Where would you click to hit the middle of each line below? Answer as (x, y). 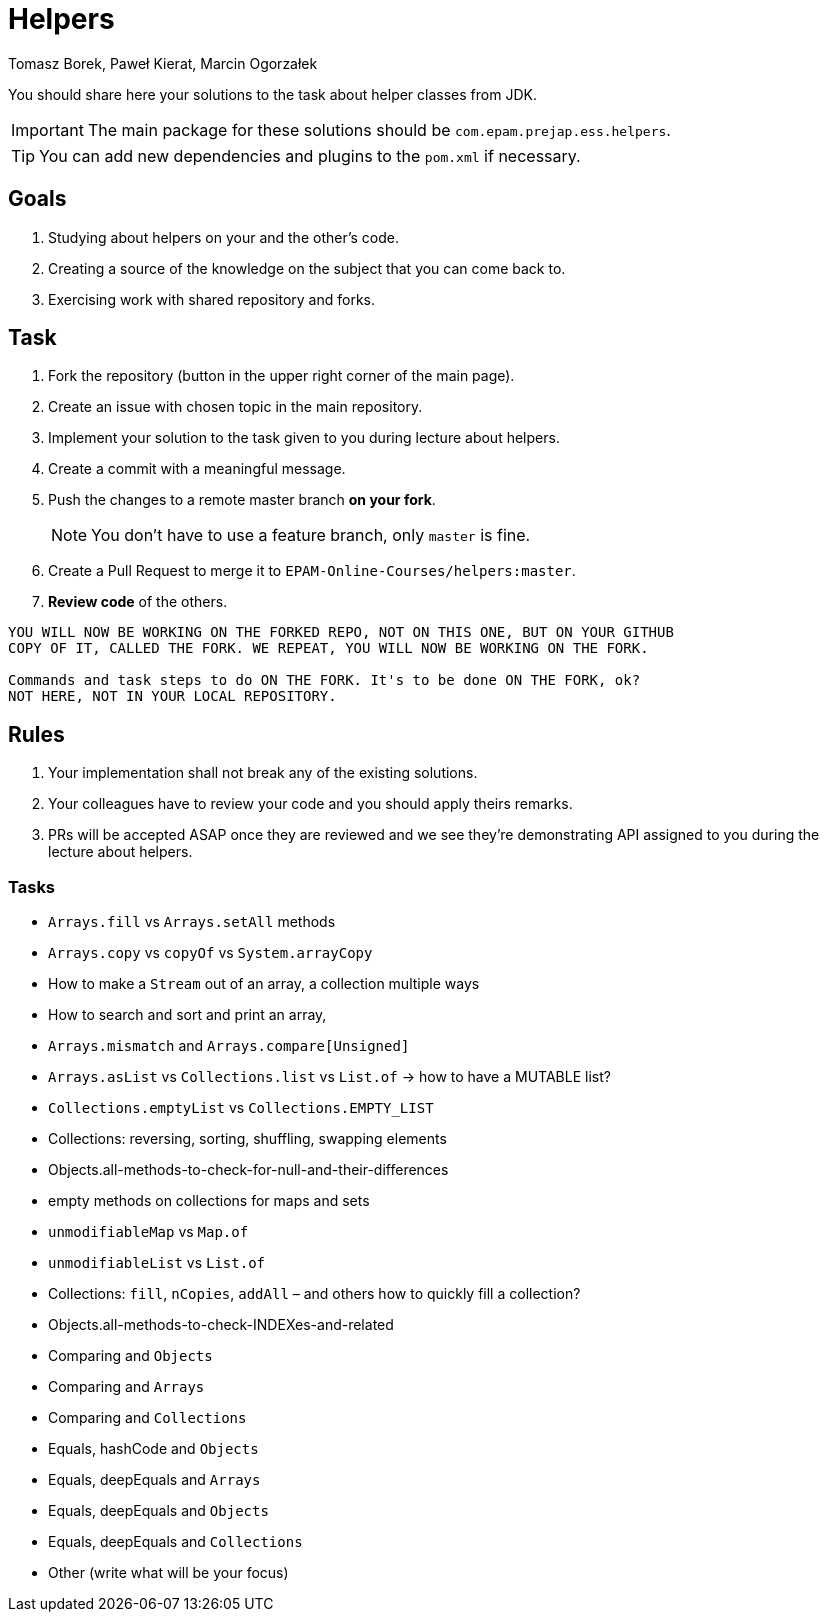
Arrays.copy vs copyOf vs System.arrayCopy (210, 953)
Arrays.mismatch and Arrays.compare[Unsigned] (229, 1046)
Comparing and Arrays (126, 1387)
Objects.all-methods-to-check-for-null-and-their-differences (248, 1170)
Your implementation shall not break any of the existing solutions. (263, 773)
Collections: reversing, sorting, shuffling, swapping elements (247, 1139)
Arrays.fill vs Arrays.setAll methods (192, 922)
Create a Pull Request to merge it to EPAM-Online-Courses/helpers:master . (312, 571)
